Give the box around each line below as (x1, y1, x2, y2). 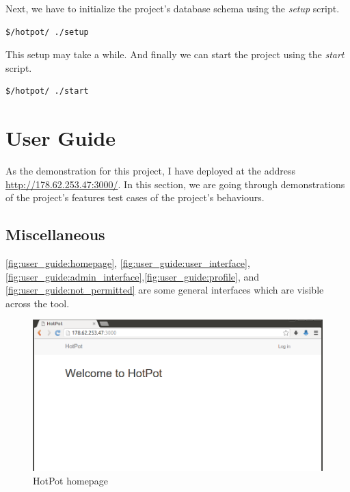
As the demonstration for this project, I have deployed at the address (5, 164, 296, 178)
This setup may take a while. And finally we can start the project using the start (5, 47, 345, 62)
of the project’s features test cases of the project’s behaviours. (5, 190, 265, 205)
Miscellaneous (5, 224, 105, 245)
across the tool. (5, 296, 70, 310)
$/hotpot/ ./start (5, 86, 89, 96)
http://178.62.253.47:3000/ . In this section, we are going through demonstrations (5, 177, 345, 191)
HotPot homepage (33, 473, 108, 487)
